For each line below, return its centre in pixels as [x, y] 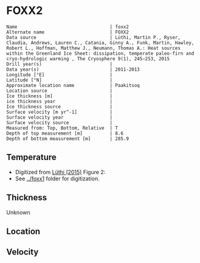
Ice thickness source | [60, 107]
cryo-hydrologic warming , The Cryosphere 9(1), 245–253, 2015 [88, 58]
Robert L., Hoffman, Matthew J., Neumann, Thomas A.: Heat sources [94, 48]
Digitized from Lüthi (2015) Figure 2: [60, 172]
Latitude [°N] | [60, 80]
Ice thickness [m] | [60, 96]
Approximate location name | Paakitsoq [73, 85]
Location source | [60, 91]
